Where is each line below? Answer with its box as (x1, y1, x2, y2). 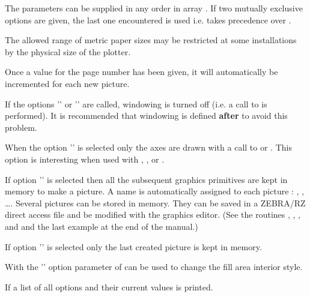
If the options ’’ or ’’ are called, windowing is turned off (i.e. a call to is (5, 97, 267, 110)
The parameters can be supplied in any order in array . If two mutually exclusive (5, 2, 303, 14)
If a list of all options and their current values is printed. (5, 280, 213, 293)
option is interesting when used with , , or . (5, 152, 165, 165)
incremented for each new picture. (5, 77, 130, 89)
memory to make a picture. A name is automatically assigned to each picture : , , (5, 185, 305, 197)
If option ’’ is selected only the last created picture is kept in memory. (5, 240, 262, 253)
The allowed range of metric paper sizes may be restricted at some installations (5, 34, 297, 46)
